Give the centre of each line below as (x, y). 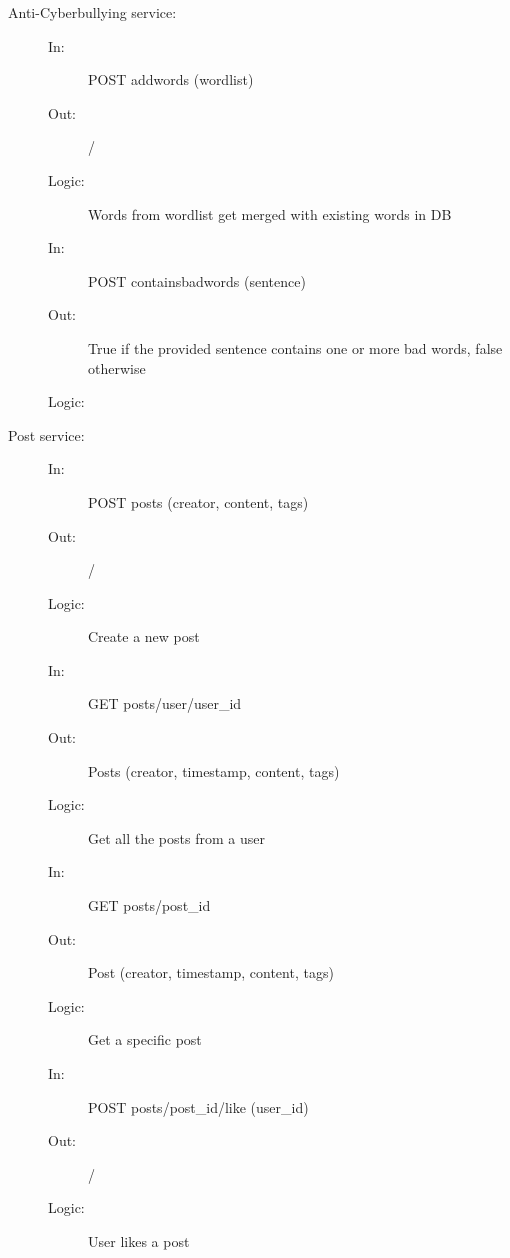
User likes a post (139, 1240)
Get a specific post (145, 1039)
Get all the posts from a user (176, 837)
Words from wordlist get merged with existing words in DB (270, 213)
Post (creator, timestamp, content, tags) (211, 972)
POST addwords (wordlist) (171, 79)
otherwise (117, 367)
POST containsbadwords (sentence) (197, 280)
